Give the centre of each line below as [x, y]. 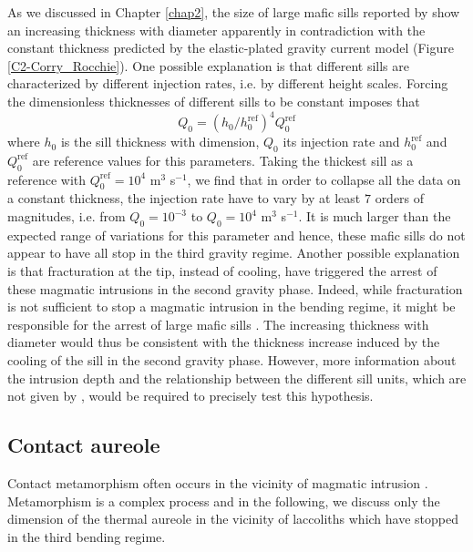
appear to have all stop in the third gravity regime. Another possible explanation [234, 253]
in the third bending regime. [87, 536]
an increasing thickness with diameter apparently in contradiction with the [216, 30]
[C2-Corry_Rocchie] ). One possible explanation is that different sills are [208, 65]
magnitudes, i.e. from [67, 216]
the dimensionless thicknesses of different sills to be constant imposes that [214, 101]
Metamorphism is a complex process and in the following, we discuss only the [224, 501]
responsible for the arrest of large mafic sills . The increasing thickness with [218, 324]
